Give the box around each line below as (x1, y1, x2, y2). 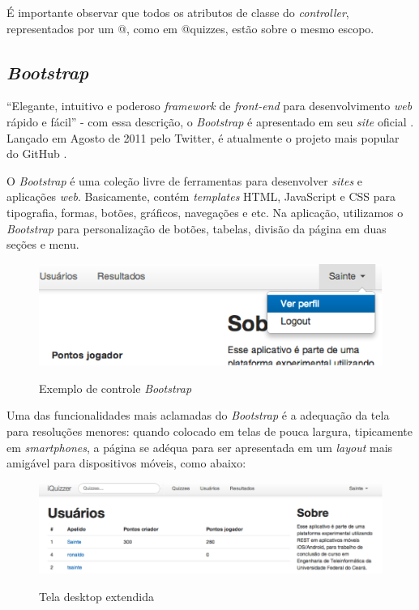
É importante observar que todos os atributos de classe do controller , (6, 4, 349, 20)
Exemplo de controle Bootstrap (39, 379, 192, 396)
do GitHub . (6, 145, 67, 162)
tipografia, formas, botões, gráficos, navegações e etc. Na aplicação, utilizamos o (6, 203, 404, 220)
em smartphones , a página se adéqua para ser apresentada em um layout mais (6, 438, 393, 455)
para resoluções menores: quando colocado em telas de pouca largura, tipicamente (6, 423, 413, 440)
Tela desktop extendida (39, 587, 155, 604)
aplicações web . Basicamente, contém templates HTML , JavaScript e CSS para (6, 188, 396, 205)
